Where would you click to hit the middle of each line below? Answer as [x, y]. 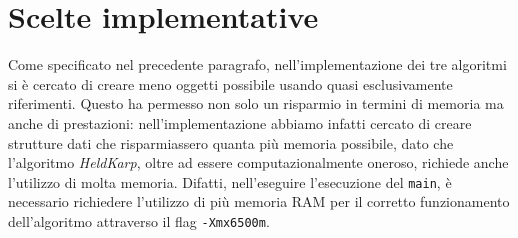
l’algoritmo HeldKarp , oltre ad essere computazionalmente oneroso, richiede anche [258, 162]
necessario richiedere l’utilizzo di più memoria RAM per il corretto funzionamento [259, 201]
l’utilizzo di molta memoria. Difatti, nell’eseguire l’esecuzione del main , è [230, 181]
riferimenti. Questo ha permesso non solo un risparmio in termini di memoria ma [256, 103]
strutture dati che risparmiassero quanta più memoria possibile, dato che [231, 142]
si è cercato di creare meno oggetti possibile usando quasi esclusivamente [230, 83]
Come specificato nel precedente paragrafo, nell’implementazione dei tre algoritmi [257, 64]
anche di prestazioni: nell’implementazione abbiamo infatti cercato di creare [240, 122]
